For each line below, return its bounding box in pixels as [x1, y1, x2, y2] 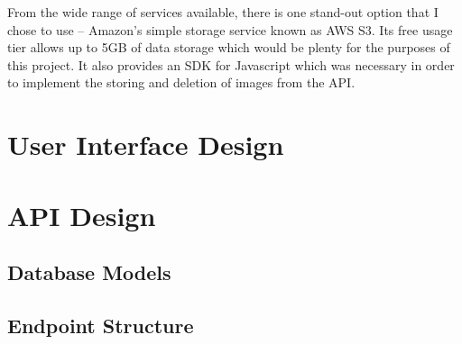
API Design [7, 196, 156, 233]
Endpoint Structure [7, 311, 194, 339]
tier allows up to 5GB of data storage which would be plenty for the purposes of [7, 38, 450, 57]
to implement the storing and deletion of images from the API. [7, 73, 356, 92]
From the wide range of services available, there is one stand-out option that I [7, 3, 439, 21]
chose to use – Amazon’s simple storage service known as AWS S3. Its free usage [7, 20, 453, 39]
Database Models [7, 258, 171, 286]
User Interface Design [7, 126, 284, 163]
